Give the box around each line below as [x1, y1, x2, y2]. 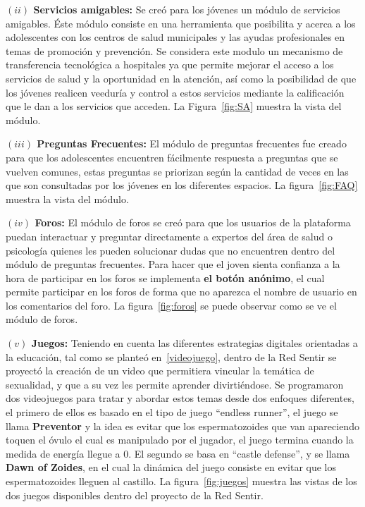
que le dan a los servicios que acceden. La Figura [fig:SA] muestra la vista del [6, 99, 342, 114]
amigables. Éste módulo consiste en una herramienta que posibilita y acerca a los [6, 16, 356, 30]
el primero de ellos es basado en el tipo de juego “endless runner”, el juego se [6, 405, 338, 420]
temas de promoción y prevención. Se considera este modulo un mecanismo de [6, 43, 343, 58]
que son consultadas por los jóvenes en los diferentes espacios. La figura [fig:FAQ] [6, 178, 358, 193]
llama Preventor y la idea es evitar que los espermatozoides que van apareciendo [6, 418, 359, 433]
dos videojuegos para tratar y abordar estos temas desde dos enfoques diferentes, [6, 391, 354, 405]
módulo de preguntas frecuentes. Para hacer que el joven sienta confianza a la [6, 257, 340, 271]
